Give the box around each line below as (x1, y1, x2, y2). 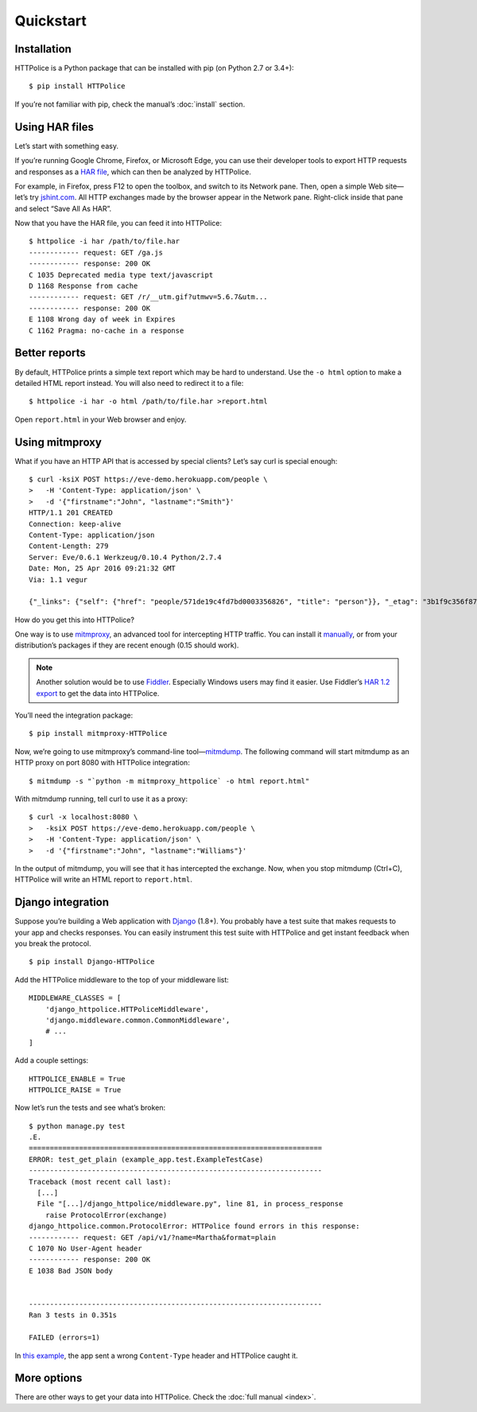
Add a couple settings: (14, 1056, 89, 1065)
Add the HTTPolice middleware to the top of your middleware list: (14, 974, 230, 984)
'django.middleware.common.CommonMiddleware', (45, 1015, 231, 1025)
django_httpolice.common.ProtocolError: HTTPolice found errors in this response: (29, 1222, 360, 1231)
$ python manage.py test (29, 1122, 126, 1130)
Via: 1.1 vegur (29, 575, 88, 584)
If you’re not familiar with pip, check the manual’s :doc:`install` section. (14, 99, 246, 109)
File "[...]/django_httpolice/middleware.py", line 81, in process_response (37, 1200, 343, 1208)
